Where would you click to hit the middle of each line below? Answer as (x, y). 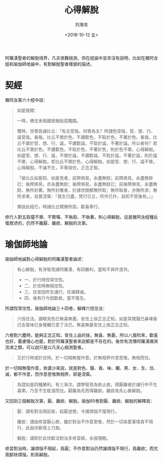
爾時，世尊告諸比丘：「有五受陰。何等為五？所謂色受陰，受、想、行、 (86, 131)
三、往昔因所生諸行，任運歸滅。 (56, 292)
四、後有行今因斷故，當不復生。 (56, 298)
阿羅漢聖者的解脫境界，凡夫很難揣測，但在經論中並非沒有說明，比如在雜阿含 (81, 58)
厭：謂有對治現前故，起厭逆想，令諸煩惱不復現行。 (68, 411)
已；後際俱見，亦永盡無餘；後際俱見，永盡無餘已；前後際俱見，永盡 (85, 184)
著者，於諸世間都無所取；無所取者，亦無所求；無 (108, 190)
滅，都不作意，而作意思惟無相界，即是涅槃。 (50, 374)
